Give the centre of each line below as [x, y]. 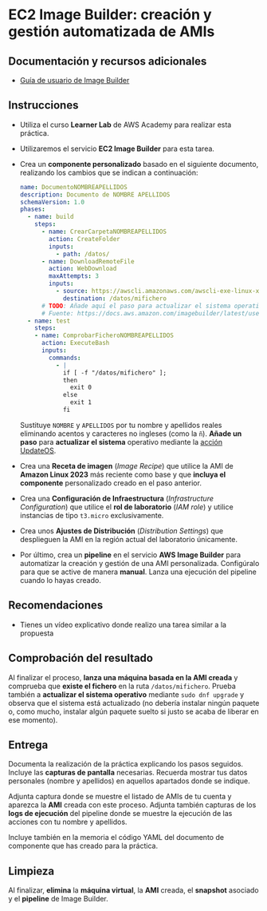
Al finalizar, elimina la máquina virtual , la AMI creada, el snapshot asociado [133, 890]
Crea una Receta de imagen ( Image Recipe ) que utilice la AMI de [126, 465]
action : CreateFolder [85, 239]
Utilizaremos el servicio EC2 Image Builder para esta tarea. [117, 149]
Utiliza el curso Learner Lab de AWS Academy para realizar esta [126, 125]
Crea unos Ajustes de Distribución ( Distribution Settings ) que [122, 531]
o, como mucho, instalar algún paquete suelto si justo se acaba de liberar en [133, 711]
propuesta [37, 633]
